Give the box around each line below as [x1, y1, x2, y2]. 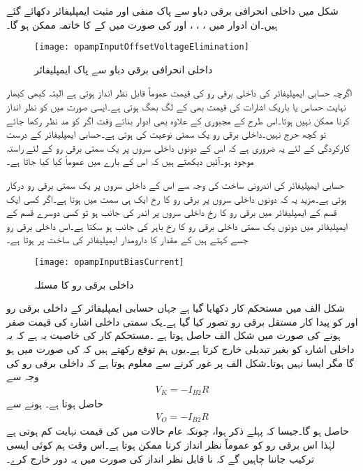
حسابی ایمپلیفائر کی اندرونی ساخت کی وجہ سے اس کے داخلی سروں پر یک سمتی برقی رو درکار [6, 177, 345, 191]
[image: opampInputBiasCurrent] [34, 256, 184, 267]
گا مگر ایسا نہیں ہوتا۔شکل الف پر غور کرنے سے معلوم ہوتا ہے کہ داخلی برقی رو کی [6, 355, 354, 370]
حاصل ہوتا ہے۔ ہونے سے [6, 396, 103, 411]
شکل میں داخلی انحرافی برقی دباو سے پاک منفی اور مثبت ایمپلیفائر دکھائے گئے [6, 3, 339, 17]
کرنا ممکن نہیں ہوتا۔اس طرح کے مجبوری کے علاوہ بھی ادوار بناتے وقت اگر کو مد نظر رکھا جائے [6, 113, 350, 127]
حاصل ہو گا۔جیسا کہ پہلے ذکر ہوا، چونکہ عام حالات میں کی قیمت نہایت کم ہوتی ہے [6, 423, 349, 438]
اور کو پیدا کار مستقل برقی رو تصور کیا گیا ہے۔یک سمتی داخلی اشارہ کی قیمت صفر [6, 314, 358, 328]
